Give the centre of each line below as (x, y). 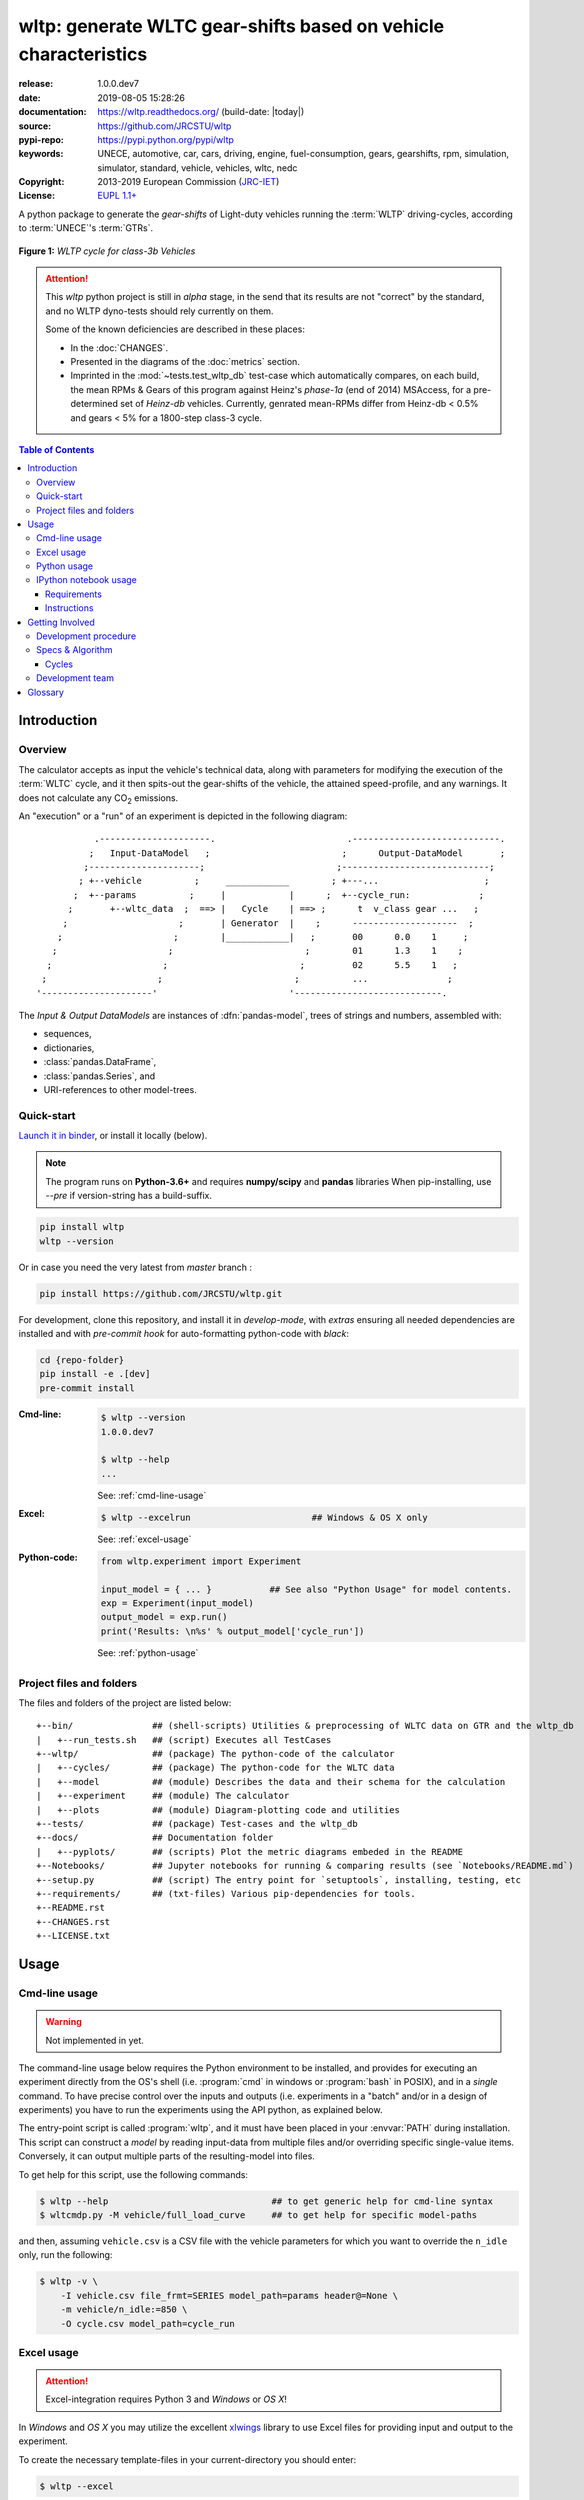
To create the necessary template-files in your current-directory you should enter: (187, 2459)
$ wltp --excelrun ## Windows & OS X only (264, 1517)
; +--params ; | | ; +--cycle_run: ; (279, 894)
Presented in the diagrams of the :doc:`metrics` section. (185, 361)
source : (35, 126)
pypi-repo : (41, 139)
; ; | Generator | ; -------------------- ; (268, 923)
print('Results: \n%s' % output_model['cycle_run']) (232, 1631)
